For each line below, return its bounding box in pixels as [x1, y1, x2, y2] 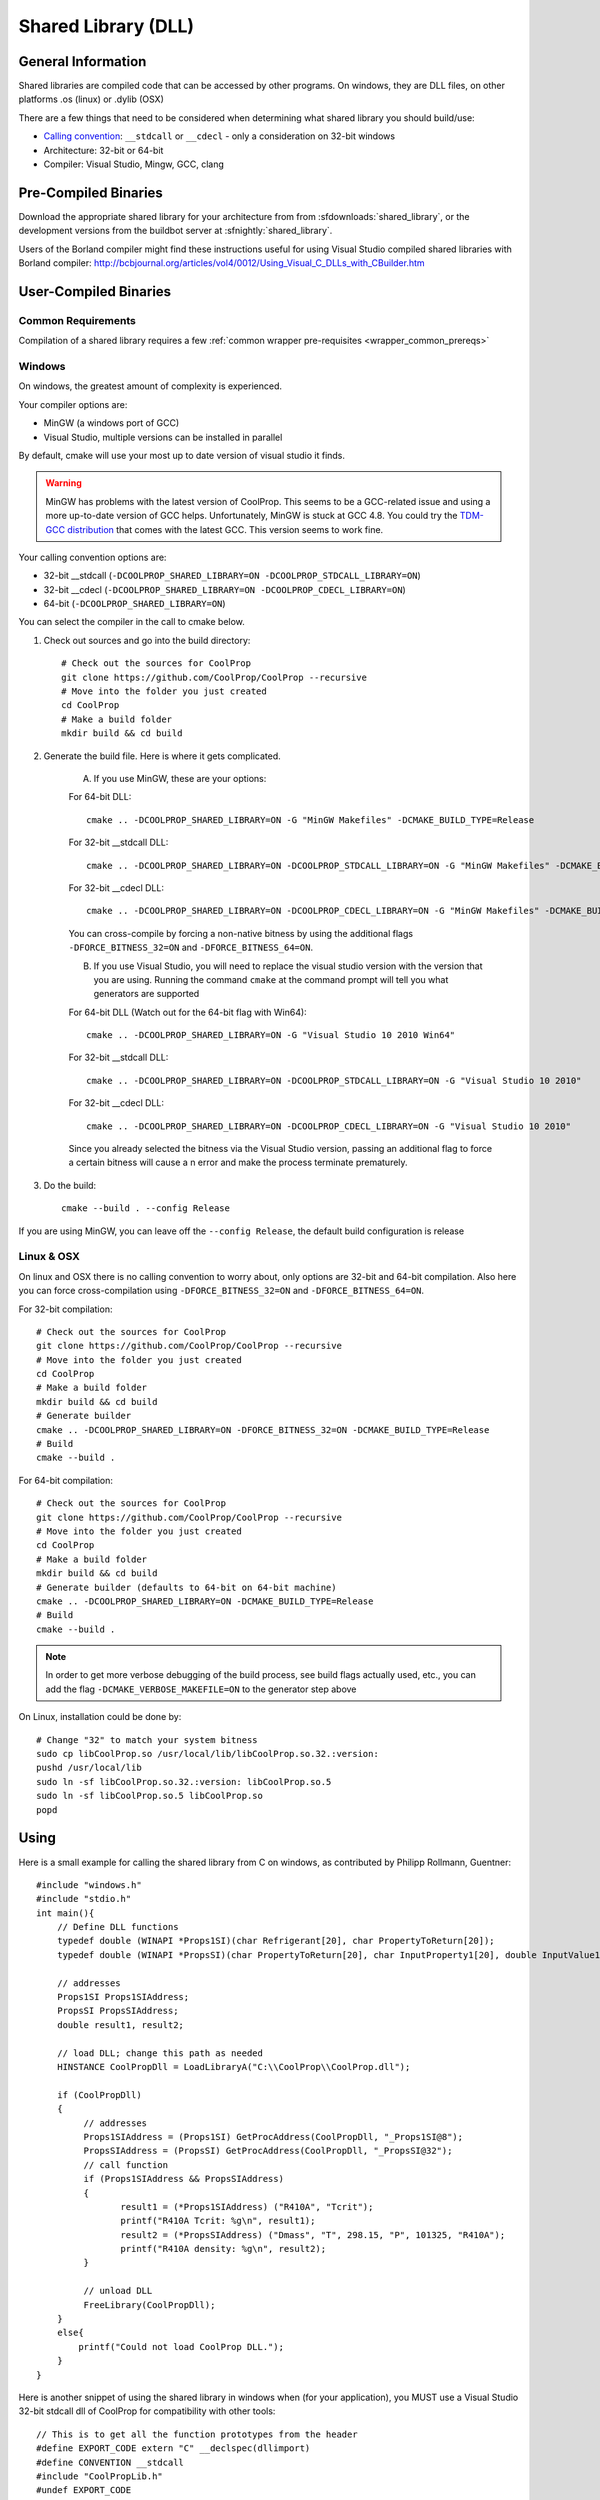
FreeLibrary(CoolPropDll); [83, 2299, 216, 2310]
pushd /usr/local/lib [36, 1762, 142, 1774]
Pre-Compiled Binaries [18, 184, 164, 201]
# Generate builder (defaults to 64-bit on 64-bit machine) [36, 1581, 337, 1593]
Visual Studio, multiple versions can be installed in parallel [43, 431, 283, 443]
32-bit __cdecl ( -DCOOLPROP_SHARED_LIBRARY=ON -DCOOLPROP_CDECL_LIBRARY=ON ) [43, 583, 407, 595]
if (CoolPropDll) [56, 2089, 142, 2100]
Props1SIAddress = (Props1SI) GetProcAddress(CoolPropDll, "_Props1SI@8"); [83, 2131, 464, 2142]
